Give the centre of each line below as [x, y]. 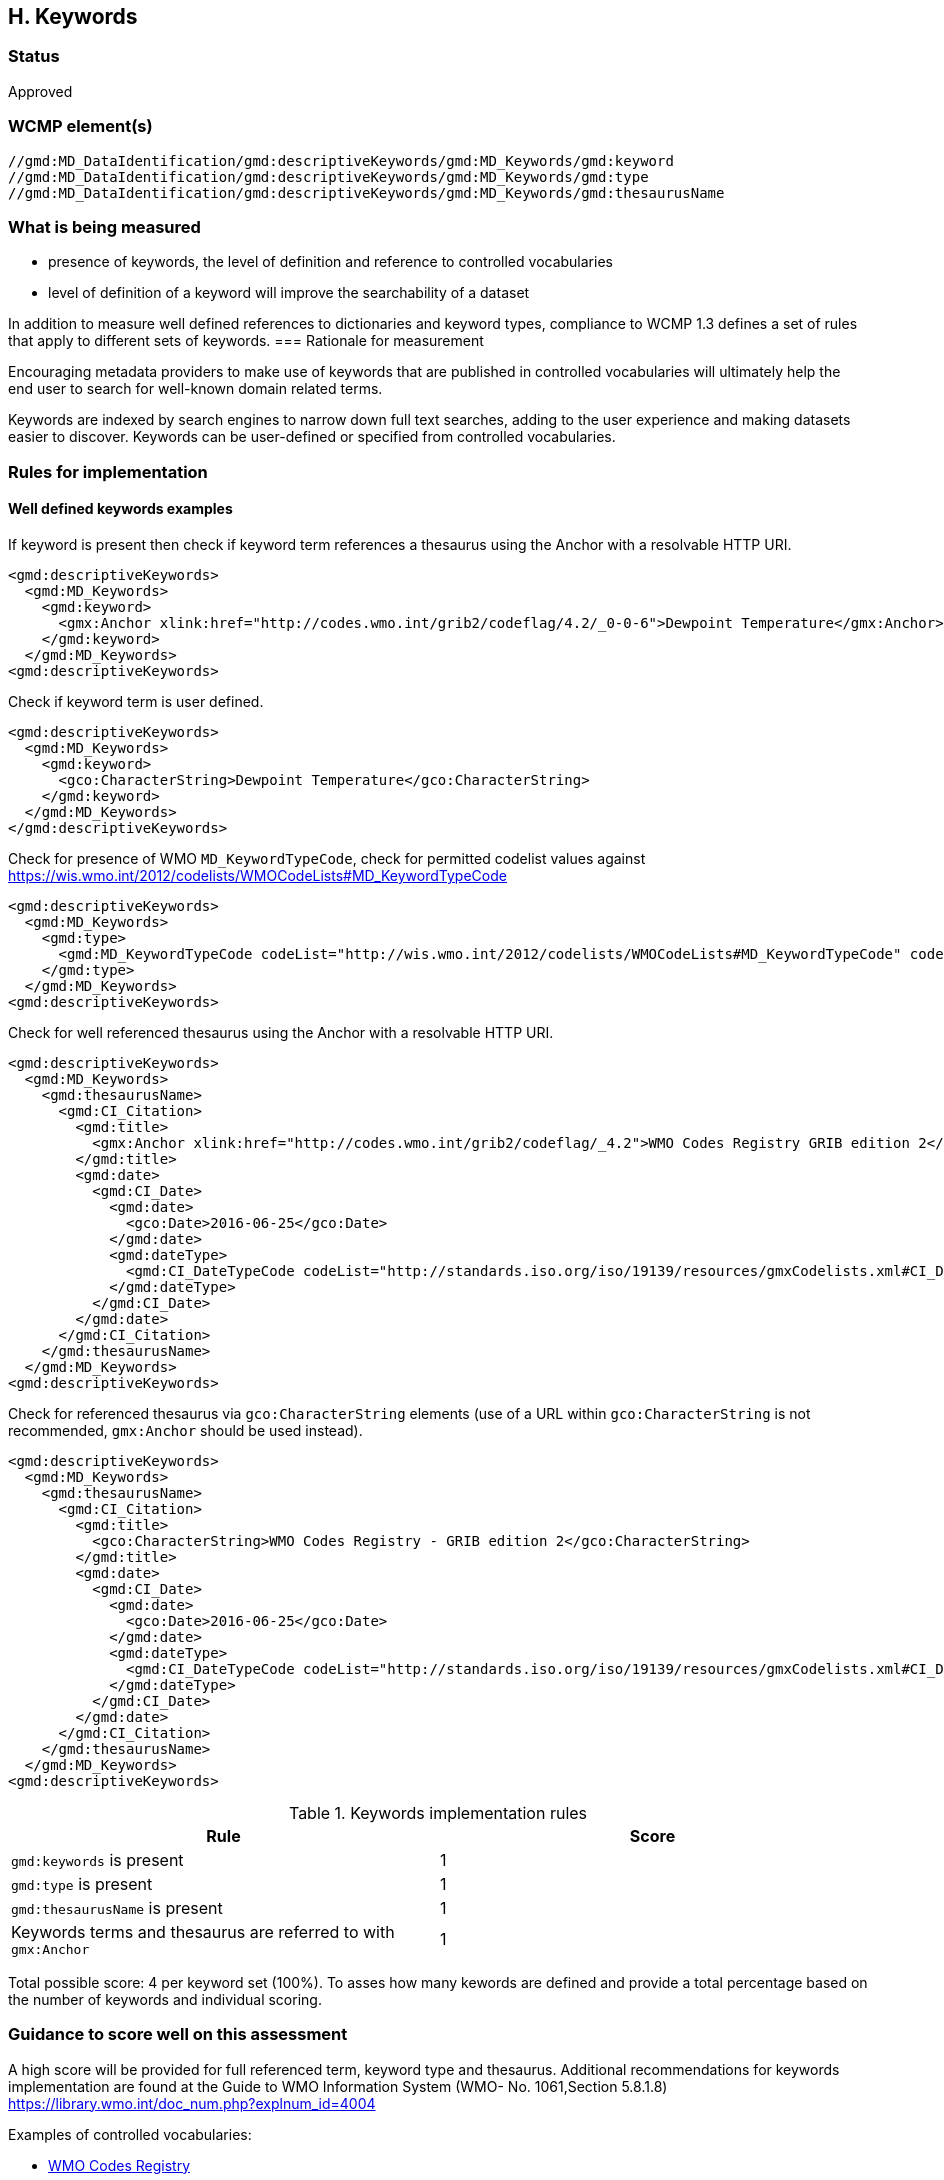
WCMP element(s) [80, 126]
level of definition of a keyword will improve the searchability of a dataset [289, 293]
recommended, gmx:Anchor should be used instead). [185, 1430]
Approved [40, 91]
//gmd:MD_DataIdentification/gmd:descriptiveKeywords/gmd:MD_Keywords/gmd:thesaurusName [366, 192]
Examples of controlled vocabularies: [130, 2134]
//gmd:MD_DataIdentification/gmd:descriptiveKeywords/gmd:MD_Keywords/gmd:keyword [341, 160]
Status [34, 56]
